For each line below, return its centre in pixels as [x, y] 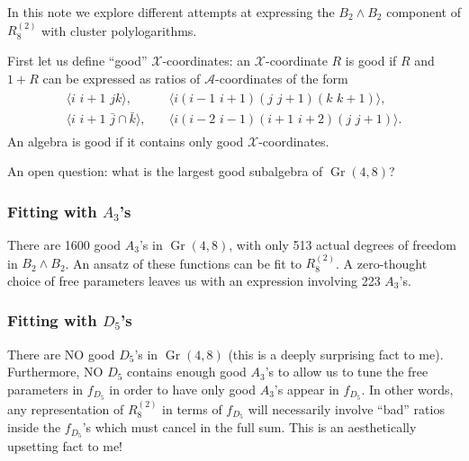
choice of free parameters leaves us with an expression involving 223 [194, 280]
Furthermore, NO [55, 372]
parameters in [45, 389]
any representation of [66, 408]
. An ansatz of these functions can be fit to [183, 263]
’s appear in [307, 389]
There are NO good [61, 354]
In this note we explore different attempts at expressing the [171, 12]
